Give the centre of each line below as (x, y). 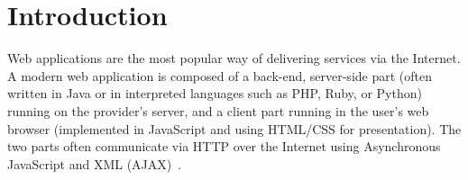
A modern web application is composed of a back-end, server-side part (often (220, 75)
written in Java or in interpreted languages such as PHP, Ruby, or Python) (215, 93)
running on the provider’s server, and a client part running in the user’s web (218, 110)
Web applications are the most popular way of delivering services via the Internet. (234, 58)
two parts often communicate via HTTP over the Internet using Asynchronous (224, 146)
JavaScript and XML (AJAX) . (95, 163)
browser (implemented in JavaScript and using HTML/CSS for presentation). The (234, 128)
